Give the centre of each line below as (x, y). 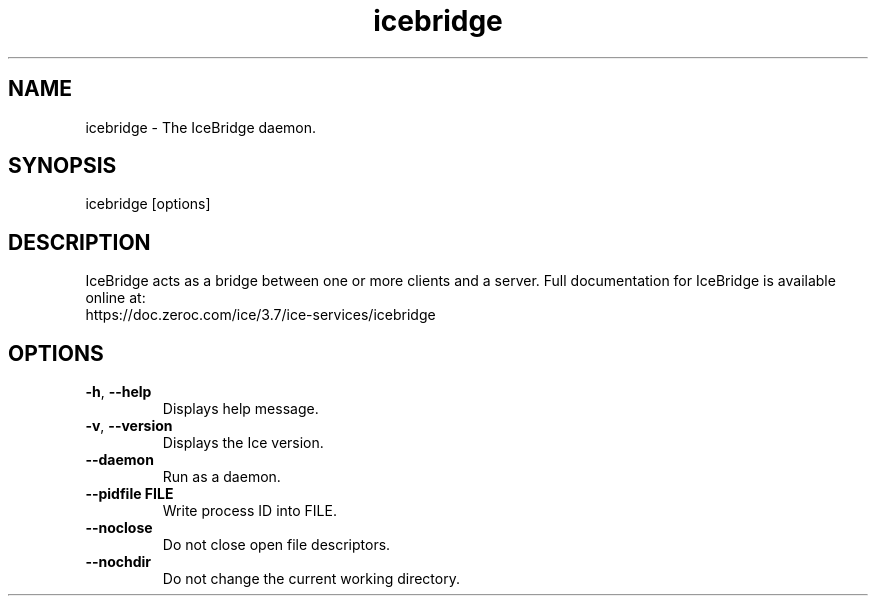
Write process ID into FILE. (249, 511)
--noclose (119, 528)
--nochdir (118, 562)
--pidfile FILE (129, 494)
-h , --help (118, 392)
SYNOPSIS (62, 166)
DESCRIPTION (79, 242)
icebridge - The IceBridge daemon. (201, 127)
